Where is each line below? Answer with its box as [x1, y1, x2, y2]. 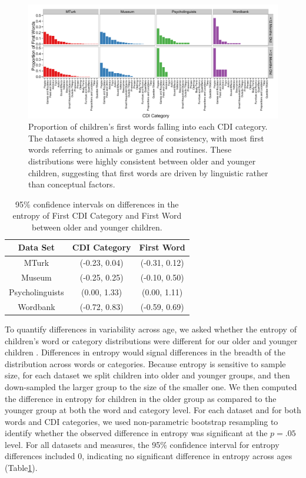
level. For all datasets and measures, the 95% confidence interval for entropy [5, 438, 280, 450]
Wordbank [18, 300, 55, 312]
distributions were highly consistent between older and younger [28, 154, 256, 167]
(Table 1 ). [5, 461, 38, 474]
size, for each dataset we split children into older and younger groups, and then [5, 369, 290, 381]
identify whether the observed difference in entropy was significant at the [5, 427, 268, 439]
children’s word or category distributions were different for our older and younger [5, 334, 298, 347]
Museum [21, 271, 52, 283]
